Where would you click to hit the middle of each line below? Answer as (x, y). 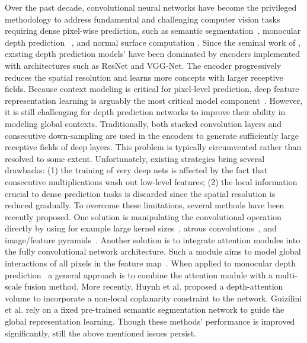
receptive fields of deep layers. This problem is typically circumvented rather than (153, 147)
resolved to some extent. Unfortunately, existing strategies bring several (135, 158)
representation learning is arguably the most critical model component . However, (154, 100)
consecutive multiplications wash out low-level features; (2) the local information (151, 181)
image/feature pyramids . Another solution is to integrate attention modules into (153, 239)
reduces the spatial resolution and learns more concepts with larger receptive (144, 77)
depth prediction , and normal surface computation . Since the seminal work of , (153, 42)
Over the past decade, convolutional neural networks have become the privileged (151, 7)
